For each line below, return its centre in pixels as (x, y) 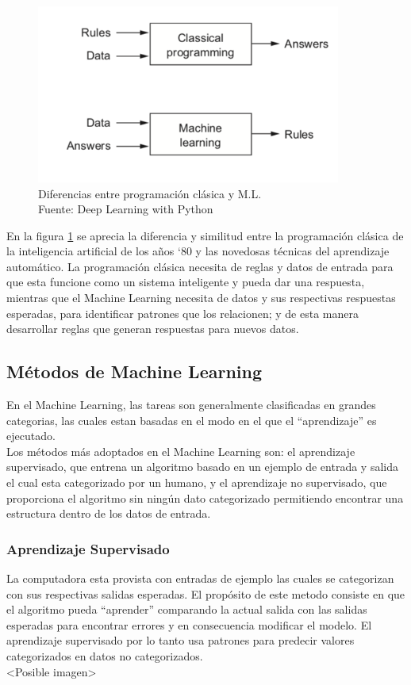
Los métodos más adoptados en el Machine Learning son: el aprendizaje (181, 451)
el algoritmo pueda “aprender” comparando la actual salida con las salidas (187, 609)
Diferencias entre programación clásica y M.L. (150, 193)
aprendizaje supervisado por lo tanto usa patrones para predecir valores (181, 640)
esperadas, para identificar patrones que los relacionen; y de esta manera (182, 313)
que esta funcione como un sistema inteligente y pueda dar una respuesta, (186, 282)
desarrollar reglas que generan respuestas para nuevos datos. (153, 329)
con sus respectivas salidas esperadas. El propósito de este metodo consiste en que (206, 593)
